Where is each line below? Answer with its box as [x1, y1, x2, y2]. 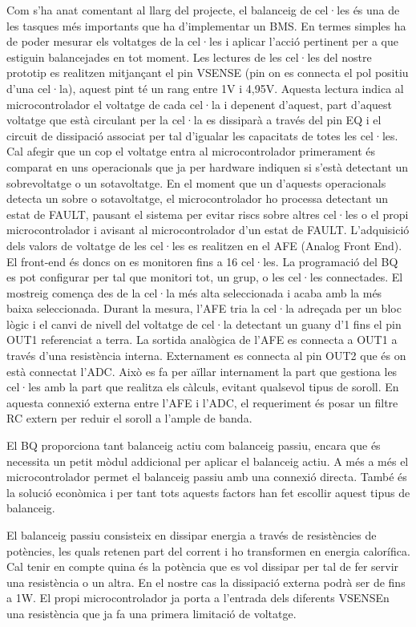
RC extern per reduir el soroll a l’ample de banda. [6, 410, 252, 427]
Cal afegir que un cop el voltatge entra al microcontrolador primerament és [6, 143, 375, 160]
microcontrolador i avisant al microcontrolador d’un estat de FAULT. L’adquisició [6, 221, 410, 238]
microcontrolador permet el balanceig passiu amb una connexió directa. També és [6, 468, 407, 485]
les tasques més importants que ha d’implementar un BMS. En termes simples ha [6, 17, 406, 34]
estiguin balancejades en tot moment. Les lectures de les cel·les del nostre [6, 48, 372, 65]
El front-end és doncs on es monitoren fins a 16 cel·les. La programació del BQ [6, 253, 398, 269]
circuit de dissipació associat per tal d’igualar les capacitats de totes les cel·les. [6, 127, 398, 144]
